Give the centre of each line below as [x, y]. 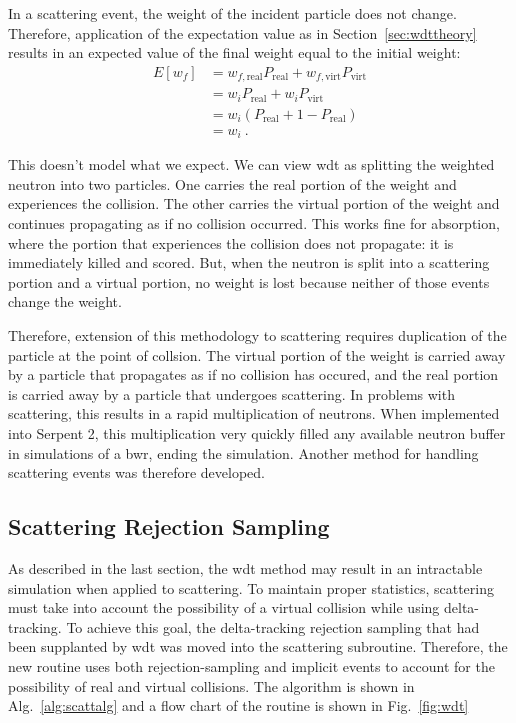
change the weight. [65, 301]
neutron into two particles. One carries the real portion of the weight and [232, 183]
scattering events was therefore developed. [136, 472]
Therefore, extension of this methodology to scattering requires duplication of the [257, 335]
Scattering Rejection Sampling [169, 526]
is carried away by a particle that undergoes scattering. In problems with [231, 393]
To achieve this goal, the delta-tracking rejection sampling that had [273, 626]
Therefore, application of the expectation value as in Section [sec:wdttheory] [242, 32]
